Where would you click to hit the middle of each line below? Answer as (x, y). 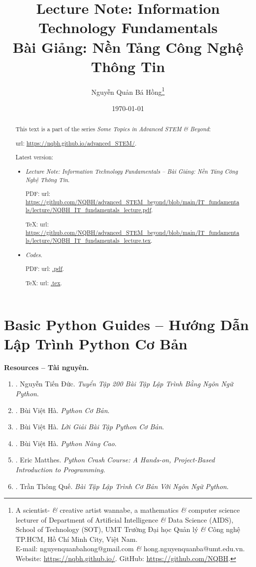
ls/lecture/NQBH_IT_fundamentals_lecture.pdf (89, 210)
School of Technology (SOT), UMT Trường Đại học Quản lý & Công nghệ (128, 529)
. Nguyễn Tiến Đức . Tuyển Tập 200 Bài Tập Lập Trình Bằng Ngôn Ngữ (124, 384)
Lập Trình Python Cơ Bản (96, 343)
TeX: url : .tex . (44, 283)
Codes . (34, 254)
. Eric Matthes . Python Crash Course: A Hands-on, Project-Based (115, 460)
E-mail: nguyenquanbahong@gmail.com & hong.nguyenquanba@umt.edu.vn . (130, 548)
